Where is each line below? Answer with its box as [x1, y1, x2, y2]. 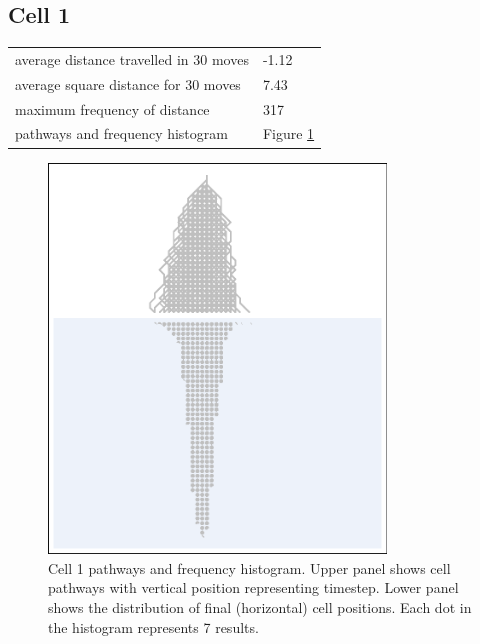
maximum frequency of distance [15, 98, 210, 119]
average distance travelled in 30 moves [15, 48, 249, 69]
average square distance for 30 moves [15, 73, 241, 94]
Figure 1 [262, 123, 315, 144]
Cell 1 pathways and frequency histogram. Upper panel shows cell [48, 557, 451, 578]
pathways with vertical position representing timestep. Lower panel [48, 577, 459, 598]
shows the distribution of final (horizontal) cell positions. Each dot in [48, 597, 472, 618]
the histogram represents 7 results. [48, 616, 259, 637]
